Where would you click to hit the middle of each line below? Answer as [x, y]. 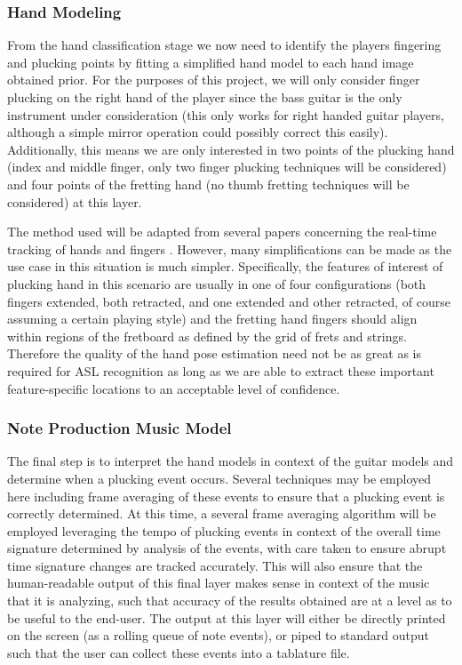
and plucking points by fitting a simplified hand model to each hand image [211, 62]
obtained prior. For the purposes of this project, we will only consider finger [214, 80]
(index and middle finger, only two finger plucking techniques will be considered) [227, 167]
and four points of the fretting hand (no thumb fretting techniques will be [208, 184]
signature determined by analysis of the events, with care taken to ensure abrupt [227, 548]
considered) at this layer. [75, 201]
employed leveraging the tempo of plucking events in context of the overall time [224, 530]
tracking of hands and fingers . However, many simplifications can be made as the [230, 248]
